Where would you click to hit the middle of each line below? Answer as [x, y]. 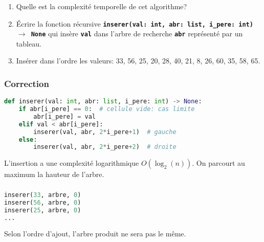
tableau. [29, 43]
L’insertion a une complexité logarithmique [72, 163]
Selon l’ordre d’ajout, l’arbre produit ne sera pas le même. [95, 234]
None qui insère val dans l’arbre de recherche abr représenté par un [137, 34]
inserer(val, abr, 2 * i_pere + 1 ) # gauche [105, 132]
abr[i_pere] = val [64, 116]
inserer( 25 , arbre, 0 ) [43, 210]
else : [28, 139]
